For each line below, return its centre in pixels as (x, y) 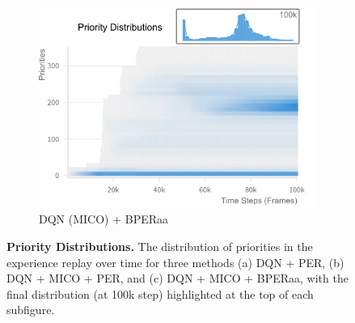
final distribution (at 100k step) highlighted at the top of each (160, 293)
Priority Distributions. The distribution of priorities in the (160, 246)
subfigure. (31, 310)
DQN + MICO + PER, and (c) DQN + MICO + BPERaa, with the (177, 278)
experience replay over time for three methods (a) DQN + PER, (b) (175, 262)
